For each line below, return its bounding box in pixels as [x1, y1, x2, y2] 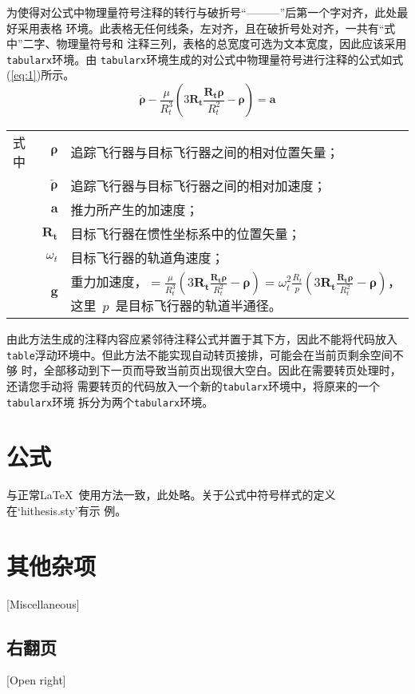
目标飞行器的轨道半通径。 [128, 296, 282, 315]
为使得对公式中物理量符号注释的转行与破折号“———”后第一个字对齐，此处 [6, 4, 397, 20]
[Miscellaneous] [6, 595, 80, 612]
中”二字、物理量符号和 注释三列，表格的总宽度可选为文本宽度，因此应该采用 [6, 35, 407, 52]
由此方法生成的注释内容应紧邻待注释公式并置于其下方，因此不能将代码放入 [6, 331, 397, 347]
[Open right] [6, 672, 66, 688]
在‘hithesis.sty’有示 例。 [6, 502, 127, 518]
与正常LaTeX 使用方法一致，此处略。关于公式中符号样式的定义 [6, 486, 336, 503]
